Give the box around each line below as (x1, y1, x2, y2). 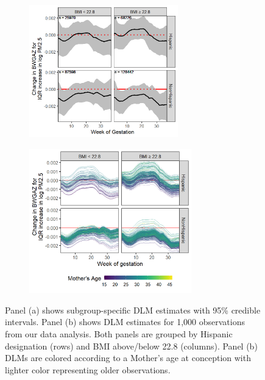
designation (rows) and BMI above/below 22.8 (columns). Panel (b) (5, 339, 258, 352)
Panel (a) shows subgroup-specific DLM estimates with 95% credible (5, 303, 261, 316)
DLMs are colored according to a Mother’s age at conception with (5, 351, 251, 364)
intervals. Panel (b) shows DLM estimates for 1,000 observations (5, 315, 245, 328)
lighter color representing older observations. (5, 363, 171, 376)
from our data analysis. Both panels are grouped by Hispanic (5, 327, 233, 340)
